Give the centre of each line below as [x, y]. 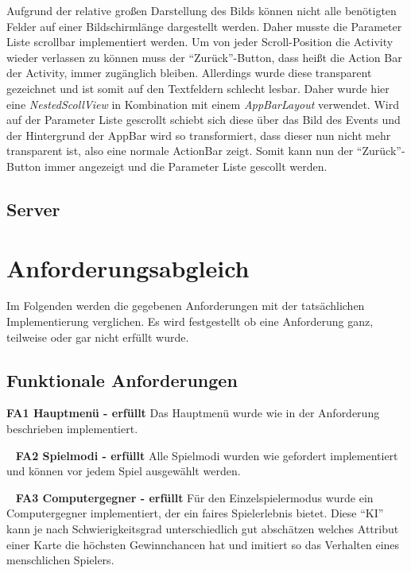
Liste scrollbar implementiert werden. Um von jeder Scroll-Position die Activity [200, 42]
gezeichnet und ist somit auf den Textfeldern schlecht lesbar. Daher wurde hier [198, 88]
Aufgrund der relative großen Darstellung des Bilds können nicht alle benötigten [202, 10]
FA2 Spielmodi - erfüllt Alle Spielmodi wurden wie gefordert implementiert [207, 455]
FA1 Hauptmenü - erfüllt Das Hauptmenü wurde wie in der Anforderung [193, 413]
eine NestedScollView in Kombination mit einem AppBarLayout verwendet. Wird [203, 104]
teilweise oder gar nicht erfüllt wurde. [98, 337]
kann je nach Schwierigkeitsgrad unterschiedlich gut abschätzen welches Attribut [203, 528]
